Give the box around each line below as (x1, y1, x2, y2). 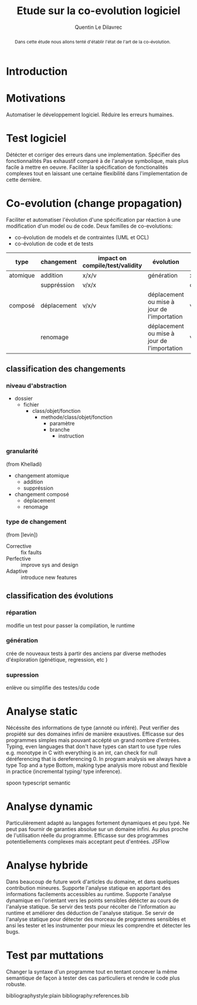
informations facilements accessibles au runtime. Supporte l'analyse (6, 890, 171, 897)
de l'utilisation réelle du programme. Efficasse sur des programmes (6, 832, 168, 839)
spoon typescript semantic (6, 779, 71, 786)
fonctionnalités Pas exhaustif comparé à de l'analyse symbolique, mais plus (6, 157, 189, 164)
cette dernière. (6, 176, 42, 183)
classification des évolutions (6, 591, 114, 601)
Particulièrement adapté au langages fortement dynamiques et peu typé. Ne (6, 819, 190, 826)
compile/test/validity (82, 261, 142, 269)
